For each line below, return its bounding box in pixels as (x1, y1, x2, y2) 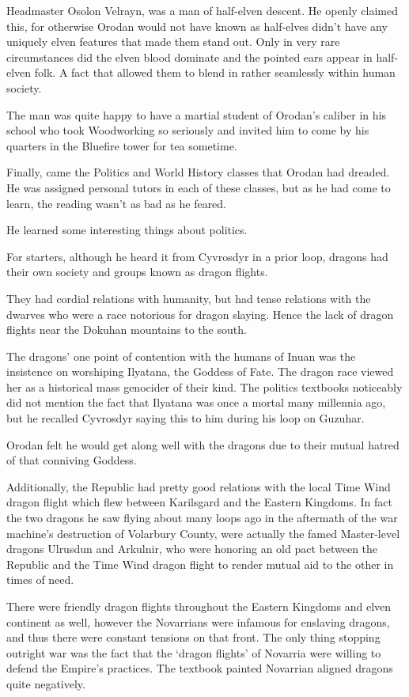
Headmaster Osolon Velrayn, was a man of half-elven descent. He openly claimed (6, 2, 399, 18)
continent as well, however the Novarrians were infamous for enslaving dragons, (6, 613, 390, 630)
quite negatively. (6, 675, 85, 691)
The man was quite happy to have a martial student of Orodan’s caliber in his (6, 106, 386, 123)
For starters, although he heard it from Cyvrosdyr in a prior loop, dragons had (6, 248, 388, 264)
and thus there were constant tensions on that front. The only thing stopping (6, 629, 381, 646)
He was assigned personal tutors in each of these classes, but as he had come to (6, 179, 391, 195)
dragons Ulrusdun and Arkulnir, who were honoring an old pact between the (6, 540, 378, 557)
